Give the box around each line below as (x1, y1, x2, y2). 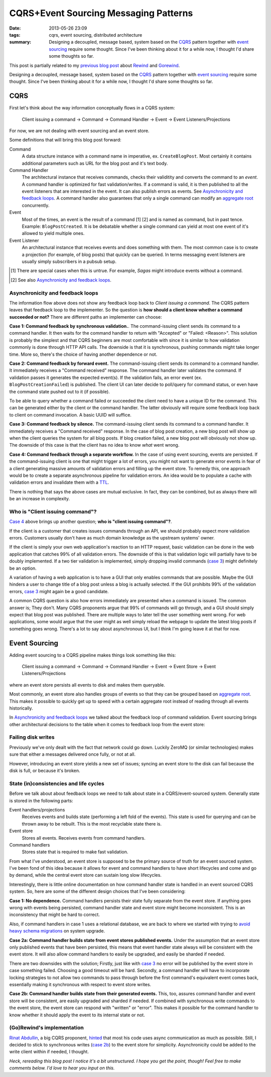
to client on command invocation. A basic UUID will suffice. (9, 412, 131, 418)
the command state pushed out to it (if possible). (9, 388, 110, 394)
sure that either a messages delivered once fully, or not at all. (9, 751, 135, 757)
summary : (9, 39, 32, 45)
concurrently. (22, 202, 50, 208)
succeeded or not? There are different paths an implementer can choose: (9, 314, 162, 320)
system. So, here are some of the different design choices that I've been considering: (9, 888, 186, 894)
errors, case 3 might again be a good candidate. (9, 588, 109, 594)
